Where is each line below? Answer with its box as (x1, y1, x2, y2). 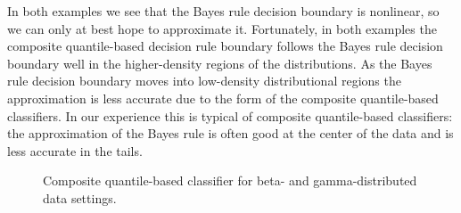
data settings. (43, 188, 117, 207)
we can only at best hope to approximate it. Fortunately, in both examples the (7, 19, 437, 37)
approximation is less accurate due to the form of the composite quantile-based (7, 88, 439, 107)
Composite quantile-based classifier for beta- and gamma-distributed (43, 171, 417, 190)
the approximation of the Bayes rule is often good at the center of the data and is (7, 124, 454, 143)
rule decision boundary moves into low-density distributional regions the (7, 71, 401, 90)
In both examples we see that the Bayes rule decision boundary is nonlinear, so (7, 2, 440, 20)
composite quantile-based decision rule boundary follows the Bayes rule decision (7, 37, 443, 55)
